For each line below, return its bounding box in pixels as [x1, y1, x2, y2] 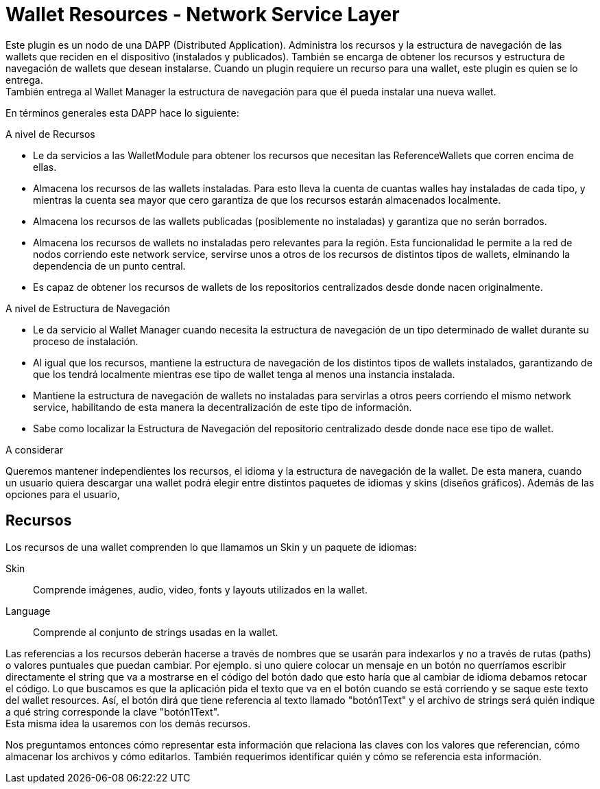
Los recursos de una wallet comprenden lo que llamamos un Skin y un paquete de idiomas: [5, 541, 417, 553]
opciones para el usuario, [5, 488, 120, 500]
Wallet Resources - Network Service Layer [5, 3, 400, 26]
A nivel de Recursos [5, 128, 95, 140]
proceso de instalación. [33, 335, 139, 347]
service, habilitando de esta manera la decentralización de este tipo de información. [33, 401, 412, 413]
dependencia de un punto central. [33, 259, 186, 272]
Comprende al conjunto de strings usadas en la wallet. [33, 626, 278, 638]
